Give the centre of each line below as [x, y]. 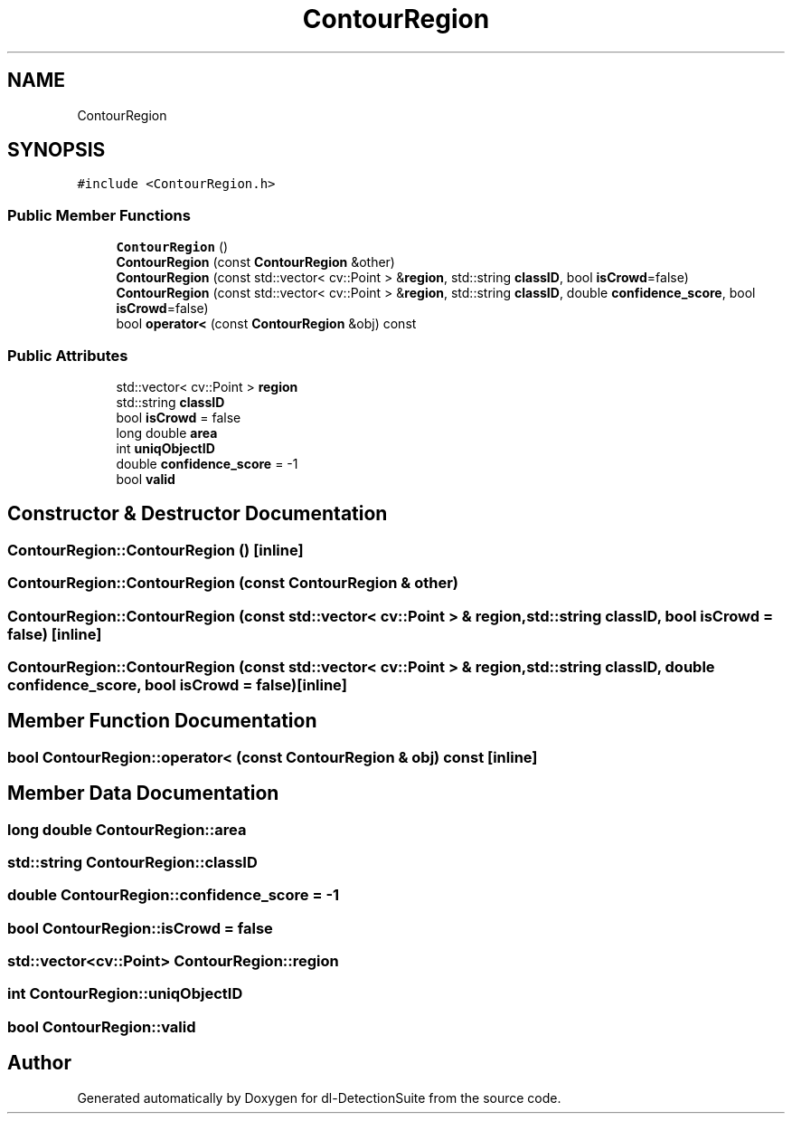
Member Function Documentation [162, 721]
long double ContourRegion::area [127, 829]
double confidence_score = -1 [207, 463]
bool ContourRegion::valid [102, 1026]
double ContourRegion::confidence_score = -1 [174, 895]
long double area [167, 432]
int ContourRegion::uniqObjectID [125, 994]
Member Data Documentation [143, 793]
